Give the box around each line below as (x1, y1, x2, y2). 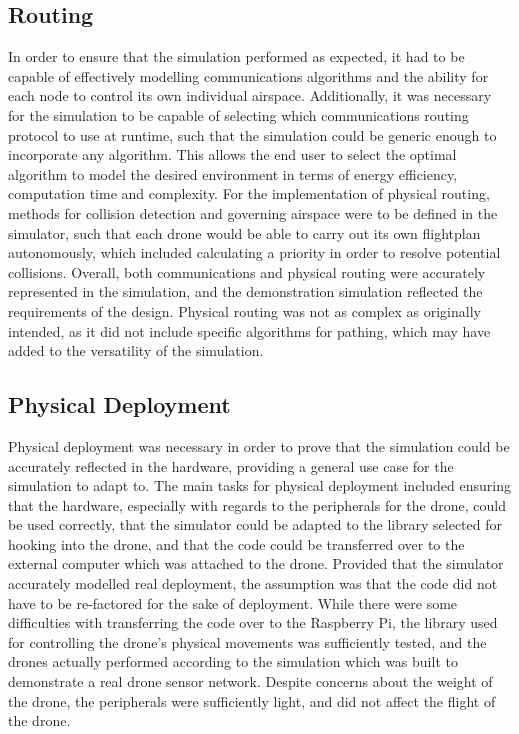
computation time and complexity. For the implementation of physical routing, (8, 183, 490, 204)
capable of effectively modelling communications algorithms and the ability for (8, 65, 489, 86)
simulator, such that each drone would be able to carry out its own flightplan (8, 222, 481, 243)
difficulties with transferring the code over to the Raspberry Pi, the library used (8, 612, 498, 633)
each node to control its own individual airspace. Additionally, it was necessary (8, 85, 492, 106)
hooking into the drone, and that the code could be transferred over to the (8, 533, 465, 554)
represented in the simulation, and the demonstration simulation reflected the (8, 281, 483, 302)
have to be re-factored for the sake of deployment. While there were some (8, 592, 458, 613)
